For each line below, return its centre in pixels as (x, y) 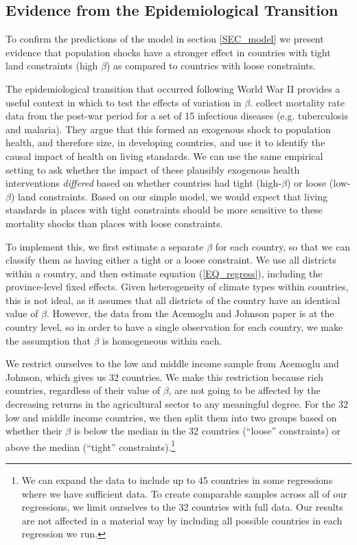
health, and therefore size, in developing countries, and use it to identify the (165, 142)
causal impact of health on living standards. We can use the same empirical (164, 155)
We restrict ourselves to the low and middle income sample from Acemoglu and (172, 363)
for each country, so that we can (283, 246)
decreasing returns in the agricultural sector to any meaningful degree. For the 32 (177, 404)
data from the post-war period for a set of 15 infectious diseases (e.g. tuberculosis (177, 116)
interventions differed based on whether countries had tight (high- (143, 183)
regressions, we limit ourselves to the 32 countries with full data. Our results (182, 507)
